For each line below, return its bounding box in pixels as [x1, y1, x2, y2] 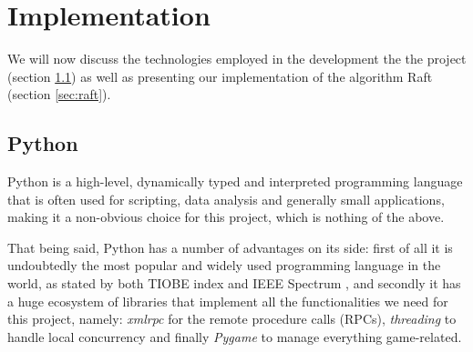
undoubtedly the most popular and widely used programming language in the [7, 256, 441, 275]
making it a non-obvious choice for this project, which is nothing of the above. [7, 207, 445, 226]
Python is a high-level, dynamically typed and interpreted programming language [7, 172, 463, 191]
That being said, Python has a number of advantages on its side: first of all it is [7, 237, 453, 256]
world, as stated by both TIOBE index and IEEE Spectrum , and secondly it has [7, 274, 461, 293]
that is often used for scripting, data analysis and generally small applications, [7, 189, 445, 208]
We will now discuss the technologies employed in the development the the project [7, 49, 467, 68]
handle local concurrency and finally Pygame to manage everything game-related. [7, 327, 462, 346]
